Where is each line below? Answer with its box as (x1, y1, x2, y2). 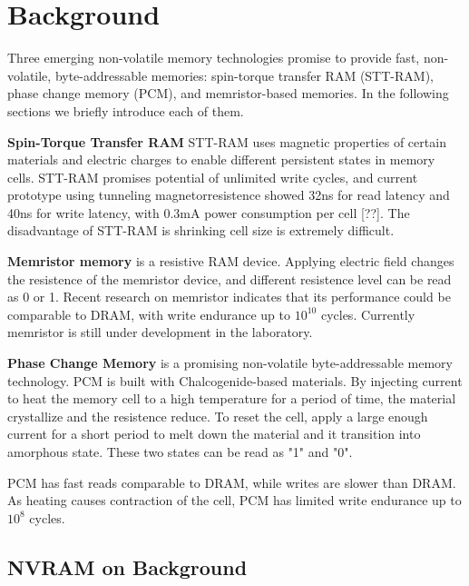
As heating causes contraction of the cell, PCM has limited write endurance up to (7, 491, 462, 510)
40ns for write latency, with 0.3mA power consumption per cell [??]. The (7, 203, 410, 222)
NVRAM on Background (7, 552, 248, 581)
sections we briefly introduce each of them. (7, 101, 244, 120)
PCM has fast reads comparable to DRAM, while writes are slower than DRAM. (7, 472, 456, 492)
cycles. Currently (320, 304, 415, 323)
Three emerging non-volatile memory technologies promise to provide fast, (7, 48, 420, 67)
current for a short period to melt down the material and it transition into (7, 424, 421, 443)
